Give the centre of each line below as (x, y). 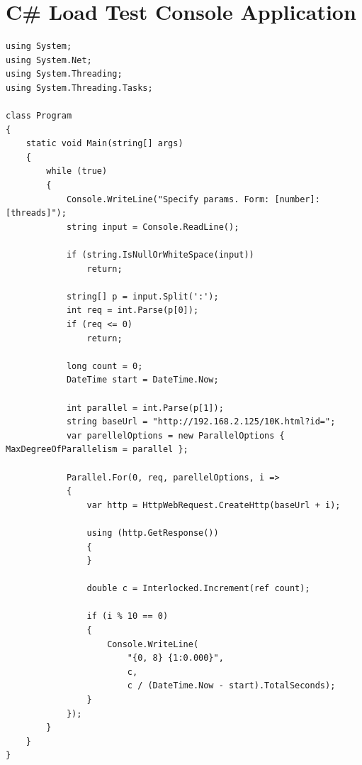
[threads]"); (36, 213)
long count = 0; (104, 366)
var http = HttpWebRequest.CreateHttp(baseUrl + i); (214, 505)
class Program (39, 116)
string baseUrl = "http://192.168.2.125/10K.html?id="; (201, 422)
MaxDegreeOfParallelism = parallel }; (97, 450)
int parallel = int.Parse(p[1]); (145, 408)
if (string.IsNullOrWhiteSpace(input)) (160, 255)
